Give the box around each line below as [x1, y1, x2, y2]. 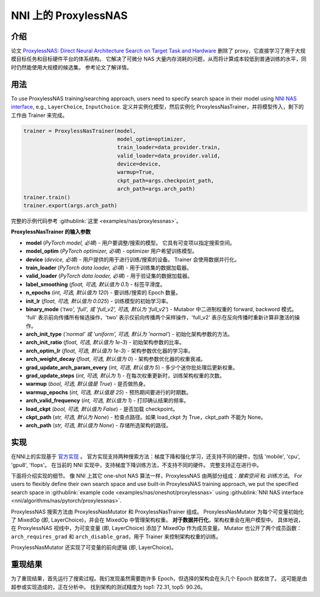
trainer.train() [23, 193, 71, 201]
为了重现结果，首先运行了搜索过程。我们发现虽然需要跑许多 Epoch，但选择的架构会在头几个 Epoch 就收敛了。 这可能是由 [11, 575, 308, 582]
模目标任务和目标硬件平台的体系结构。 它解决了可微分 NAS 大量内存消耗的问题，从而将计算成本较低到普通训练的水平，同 [11, 55, 306, 62]
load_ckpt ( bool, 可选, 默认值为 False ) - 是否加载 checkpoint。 [25, 405, 178, 412]
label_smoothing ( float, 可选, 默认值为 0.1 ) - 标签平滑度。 [25, 281, 166, 288]
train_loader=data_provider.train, [117, 144, 220, 151]
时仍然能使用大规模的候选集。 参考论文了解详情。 [11, 63, 132, 71]
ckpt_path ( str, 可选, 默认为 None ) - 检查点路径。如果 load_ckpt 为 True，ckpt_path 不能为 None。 [25, 414, 267, 421]
